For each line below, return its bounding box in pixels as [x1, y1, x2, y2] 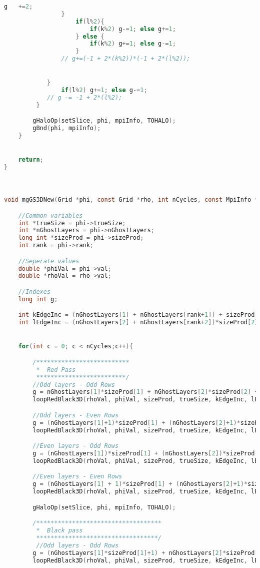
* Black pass [36, 527, 83, 534]
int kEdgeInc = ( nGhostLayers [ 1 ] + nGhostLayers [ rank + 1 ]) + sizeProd [18, 311, 255, 319]
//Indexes [18, 288, 51, 295]
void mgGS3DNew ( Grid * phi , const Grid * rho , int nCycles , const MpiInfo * [4, 196, 258, 204]
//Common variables [18, 212, 83, 219]
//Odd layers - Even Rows [32, 411, 119, 419]
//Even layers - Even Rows [32, 473, 122, 480]
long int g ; [18, 295, 58, 303]
